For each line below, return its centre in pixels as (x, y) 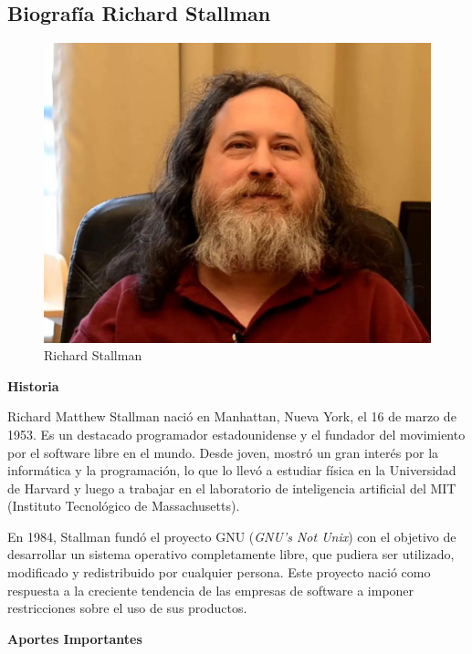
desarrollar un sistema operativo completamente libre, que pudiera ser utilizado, (231, 554)
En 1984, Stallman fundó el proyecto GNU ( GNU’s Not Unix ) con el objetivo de (232, 536)
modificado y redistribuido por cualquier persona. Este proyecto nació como (219, 572)
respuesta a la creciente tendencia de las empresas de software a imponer (211, 590)
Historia (33, 385)
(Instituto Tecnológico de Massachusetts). (124, 506)
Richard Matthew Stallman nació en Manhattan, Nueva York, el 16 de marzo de (232, 416)
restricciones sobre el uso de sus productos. (127, 608)
